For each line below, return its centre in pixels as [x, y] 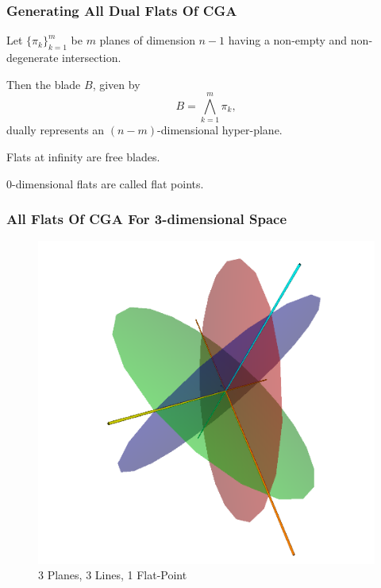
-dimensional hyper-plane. [220, 130]
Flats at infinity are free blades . [83, 156]
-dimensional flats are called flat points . [108, 183]
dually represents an [56, 130]
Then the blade [44, 84]
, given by [116, 84]
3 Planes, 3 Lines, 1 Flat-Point [113, 575]
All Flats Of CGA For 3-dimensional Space [147, 219]
